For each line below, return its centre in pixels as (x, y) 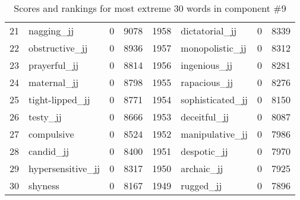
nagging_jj (51, 31)
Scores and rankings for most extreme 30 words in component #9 (150, 8)
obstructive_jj (58, 48)
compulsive (51, 134)
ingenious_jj (207, 65)
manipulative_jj (214, 134)
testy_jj (45, 117)
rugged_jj (201, 185)
